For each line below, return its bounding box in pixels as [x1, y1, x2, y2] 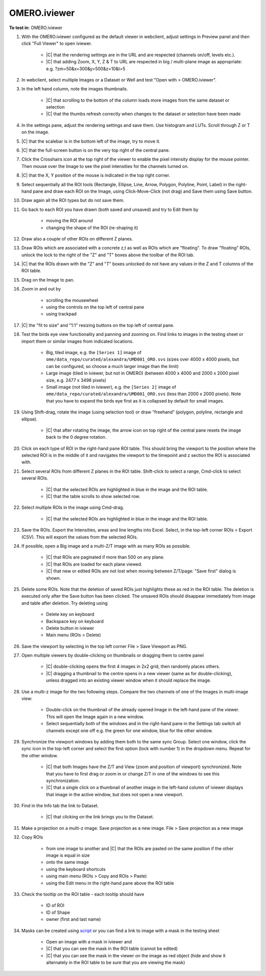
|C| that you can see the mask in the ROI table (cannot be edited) [46, 946, 178, 952]
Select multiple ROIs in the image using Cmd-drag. [21, 504, 124, 511]
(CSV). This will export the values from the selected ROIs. [21, 534, 138, 540]
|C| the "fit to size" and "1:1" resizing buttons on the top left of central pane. [21, 322, 175, 328]
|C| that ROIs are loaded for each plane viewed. [46, 561, 142, 567]
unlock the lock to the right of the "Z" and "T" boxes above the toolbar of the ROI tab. [21, 252, 195, 258]
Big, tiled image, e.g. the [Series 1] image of [46, 350, 142, 355]
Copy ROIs [21, 834, 43, 840]
